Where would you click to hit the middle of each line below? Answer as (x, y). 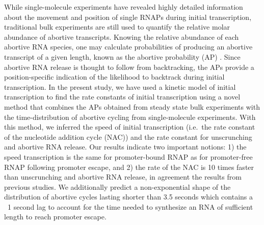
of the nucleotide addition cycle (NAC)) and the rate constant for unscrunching (128, 136)
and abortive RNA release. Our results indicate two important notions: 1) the (125, 147)
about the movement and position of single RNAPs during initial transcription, (128, 17)
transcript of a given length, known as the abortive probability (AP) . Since (122, 56)
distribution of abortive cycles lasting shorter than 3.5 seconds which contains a (128, 197)
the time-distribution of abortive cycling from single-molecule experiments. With (130, 117)
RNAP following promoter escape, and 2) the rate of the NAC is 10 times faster (129, 167)
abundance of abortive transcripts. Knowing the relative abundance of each (122, 36)
